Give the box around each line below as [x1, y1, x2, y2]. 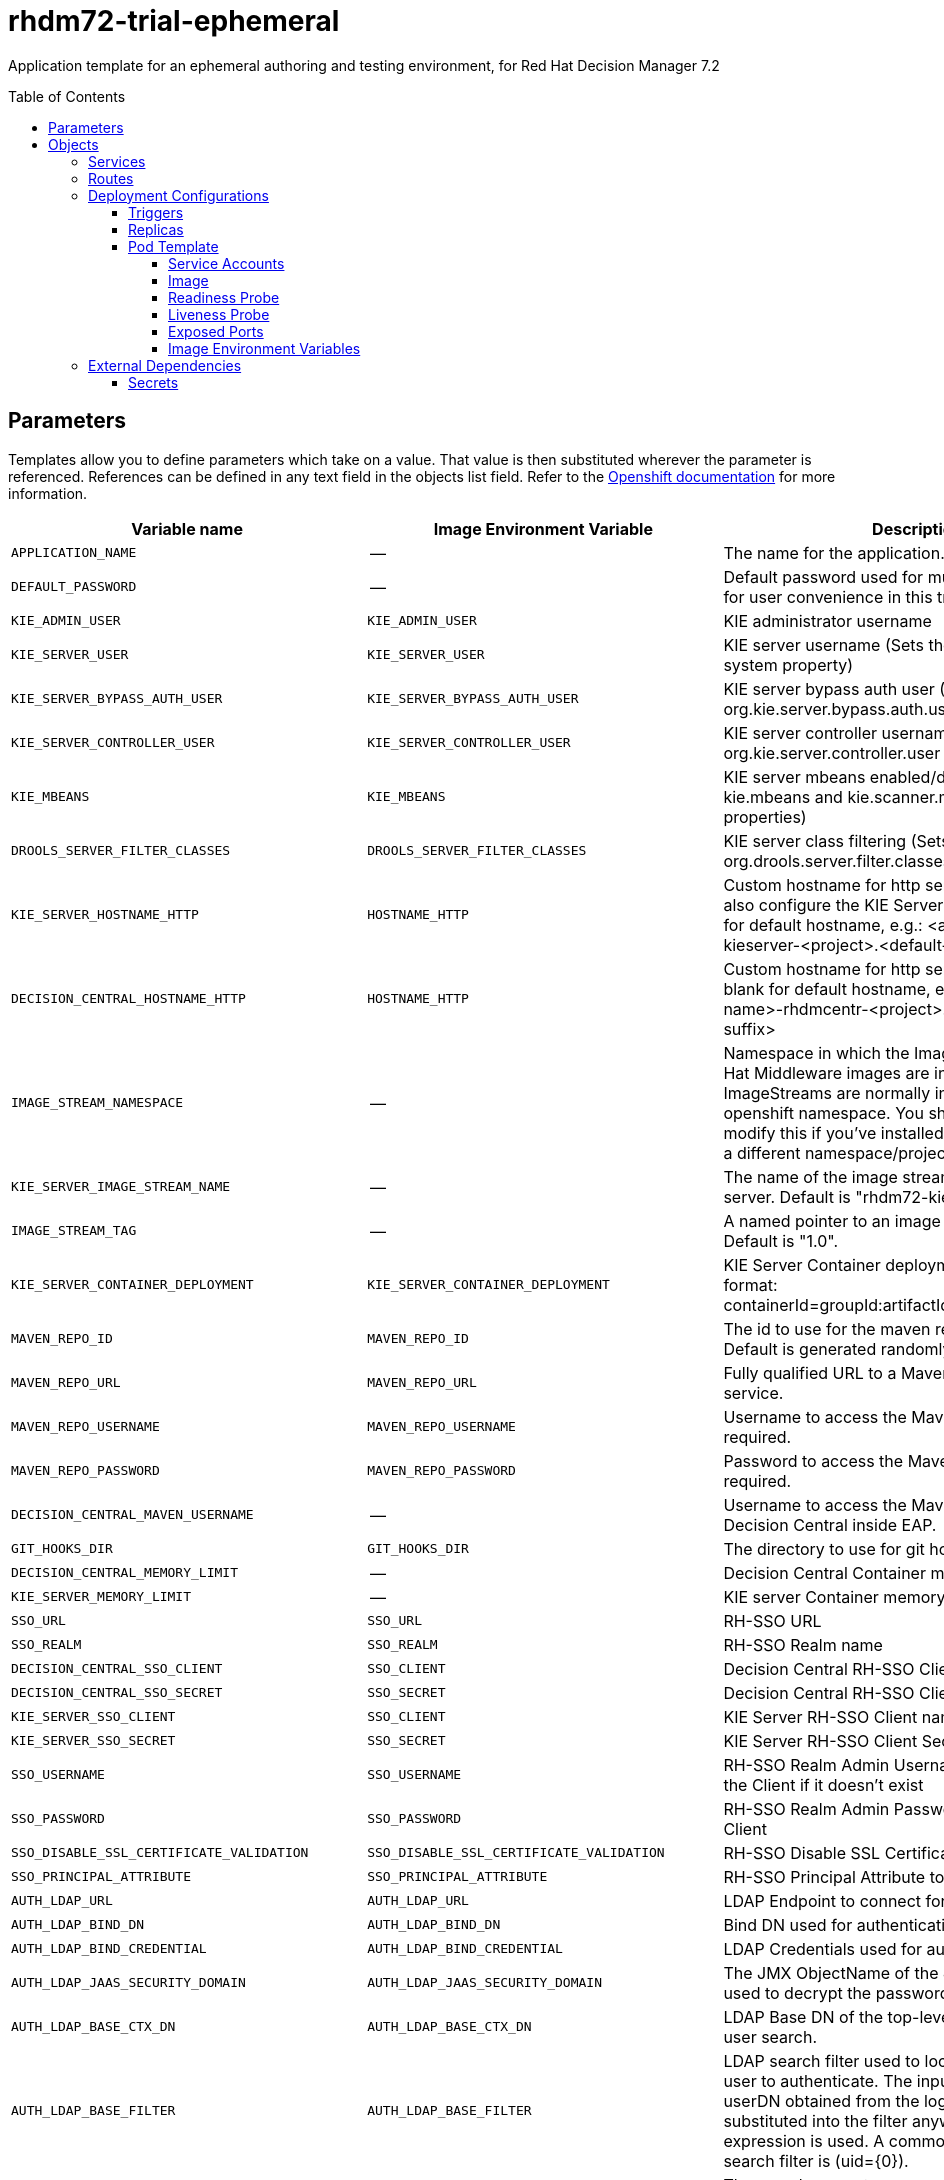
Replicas [128, 220, 184, 238]
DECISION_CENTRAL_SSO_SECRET [11, 1685, 223, 1701]
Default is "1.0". [723, 1230, 839, 1251]
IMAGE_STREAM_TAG [11, 1223, 137, 1239]
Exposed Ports [168, 322, 264, 340]
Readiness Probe [168, 288, 280, 306]
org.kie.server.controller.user [723, 742, 941, 763]
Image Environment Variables [168, 339, 361, 357]
